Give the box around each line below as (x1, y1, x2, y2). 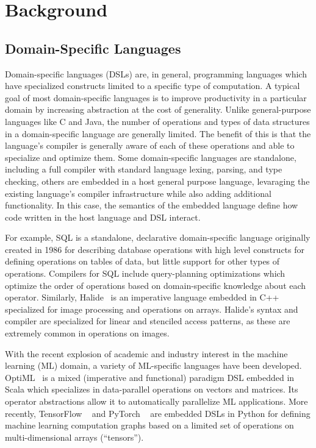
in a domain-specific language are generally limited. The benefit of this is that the (5, 127, 311, 140)
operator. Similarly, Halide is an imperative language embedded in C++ (5, 291, 279, 304)
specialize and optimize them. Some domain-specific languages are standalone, (5, 151, 296, 163)
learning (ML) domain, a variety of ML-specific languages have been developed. (5, 359, 302, 372)
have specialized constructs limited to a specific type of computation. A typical (5, 79, 300, 92)
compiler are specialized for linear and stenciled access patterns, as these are (5, 315, 290, 327)
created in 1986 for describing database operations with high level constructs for (5, 243, 305, 255)
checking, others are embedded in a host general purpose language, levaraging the (5, 174, 310, 187)
